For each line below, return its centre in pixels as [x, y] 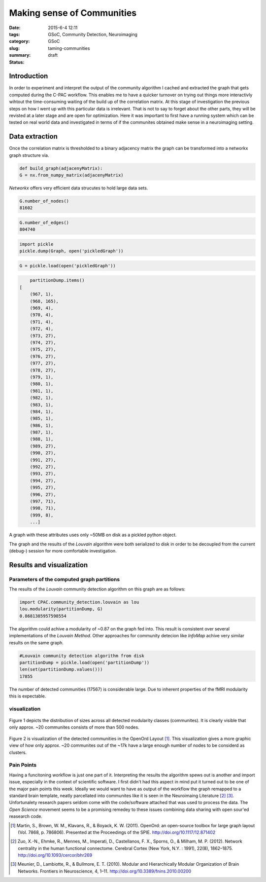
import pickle [36, 244]
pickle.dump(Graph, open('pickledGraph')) [71, 251]
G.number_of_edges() [44, 222]
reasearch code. [26, 816]
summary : [20, 55]
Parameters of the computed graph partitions [65, 579]
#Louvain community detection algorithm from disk [82, 656]
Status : [17, 62]
